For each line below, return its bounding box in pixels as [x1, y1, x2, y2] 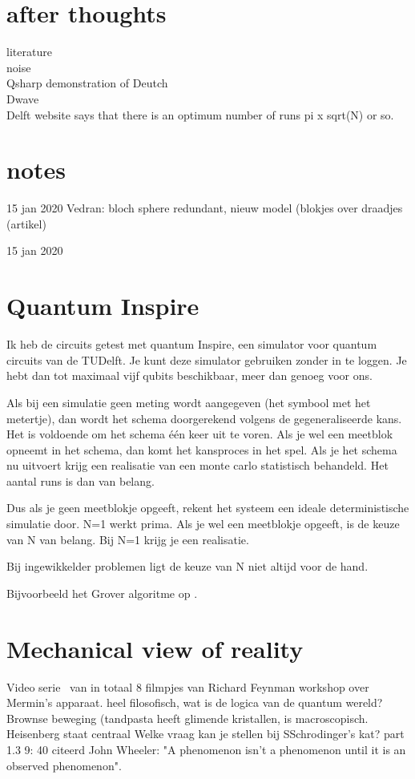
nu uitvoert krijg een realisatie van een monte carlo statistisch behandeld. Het [6, 457, 389, 474]
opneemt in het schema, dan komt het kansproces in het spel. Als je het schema [6, 441, 397, 458]
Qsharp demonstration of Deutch [6, 75, 168, 91]
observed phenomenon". [6, 757, 122, 773]
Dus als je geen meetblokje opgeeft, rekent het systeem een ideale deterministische [6, 499, 409, 516]
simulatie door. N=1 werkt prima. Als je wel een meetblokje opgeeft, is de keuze [6, 515, 400, 532]
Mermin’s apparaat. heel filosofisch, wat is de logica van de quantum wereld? [6, 694, 383, 711]
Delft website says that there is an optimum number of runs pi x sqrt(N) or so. [6, 106, 394, 123]
